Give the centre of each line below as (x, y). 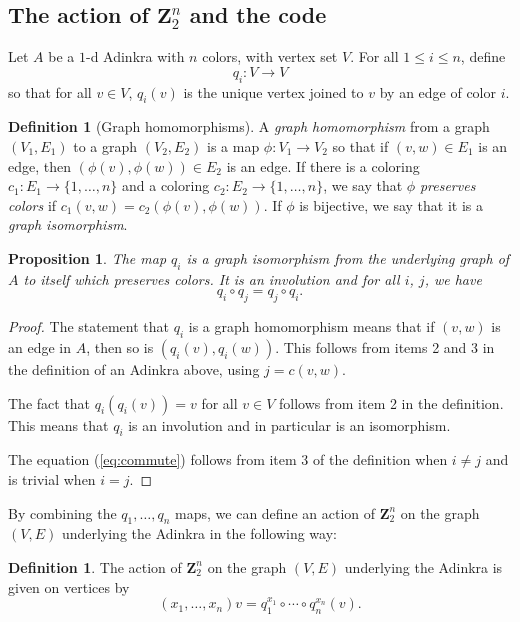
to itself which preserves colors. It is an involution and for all (211, 278)
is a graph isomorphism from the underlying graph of (348, 257)
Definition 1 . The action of (95, 566)
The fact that (49, 402)
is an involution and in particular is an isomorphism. (289, 424)
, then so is (120, 346)
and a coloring (166, 185)
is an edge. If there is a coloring (323, 165)
